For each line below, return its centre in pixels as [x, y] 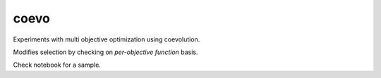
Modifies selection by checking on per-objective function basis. [105, 52]
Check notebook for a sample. [57, 65]
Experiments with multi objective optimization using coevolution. [107, 39]
